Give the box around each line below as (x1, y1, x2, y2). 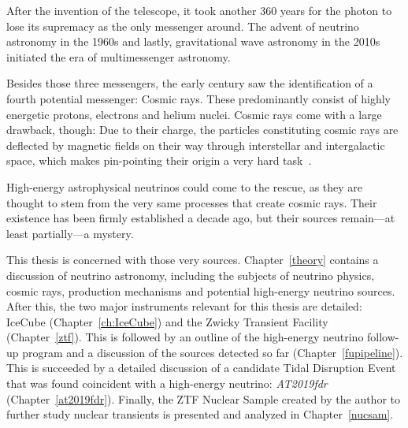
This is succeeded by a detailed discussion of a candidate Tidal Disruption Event (6, 359, 396, 376)
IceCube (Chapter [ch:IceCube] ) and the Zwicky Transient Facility (6, 313, 328, 329)
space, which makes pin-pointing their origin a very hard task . (6, 152, 312, 169)
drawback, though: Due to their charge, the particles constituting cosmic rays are (6, 121, 399, 138)
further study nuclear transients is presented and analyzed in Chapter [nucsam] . (6, 406, 394, 422)
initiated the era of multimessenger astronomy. (6, 48, 231, 65)
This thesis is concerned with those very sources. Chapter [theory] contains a (6, 251, 379, 268)
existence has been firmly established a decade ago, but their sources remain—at (6, 210, 395, 226)
